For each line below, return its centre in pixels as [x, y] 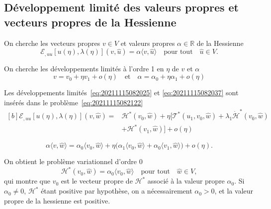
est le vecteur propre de [97, 181]
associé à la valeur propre [186, 181]
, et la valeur [234, 191]
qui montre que [27, 181]
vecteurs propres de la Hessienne [90, 22]
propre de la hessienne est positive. [57, 200]
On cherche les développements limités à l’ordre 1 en [84, 68]
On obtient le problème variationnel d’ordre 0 [73, 161]
